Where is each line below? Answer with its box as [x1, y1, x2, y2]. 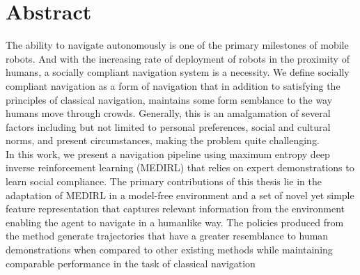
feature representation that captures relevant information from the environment [6, 201, 345, 216]
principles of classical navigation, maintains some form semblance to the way [6, 92, 333, 107]
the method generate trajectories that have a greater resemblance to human [6, 228, 329, 243]
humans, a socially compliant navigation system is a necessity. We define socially [6, 65, 350, 79]
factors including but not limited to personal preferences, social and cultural [6, 119, 331, 134]
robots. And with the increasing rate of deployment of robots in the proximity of [6, 51, 350, 65]
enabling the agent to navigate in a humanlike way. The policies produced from [6, 214, 344, 229]
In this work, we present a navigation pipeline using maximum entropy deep [6, 146, 330, 161]
